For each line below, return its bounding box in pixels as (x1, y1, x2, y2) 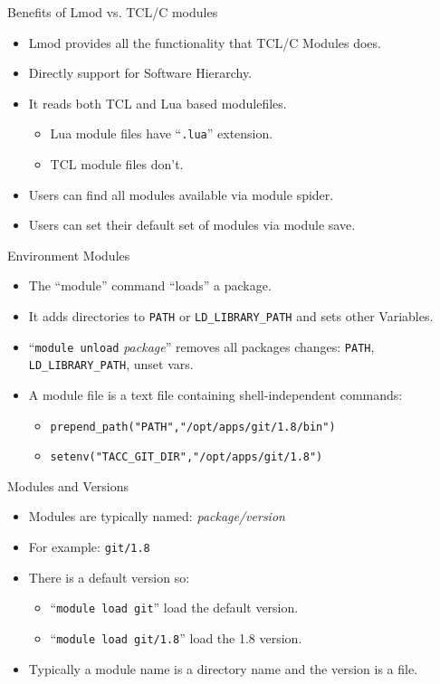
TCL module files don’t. (50, 155, 184, 174)
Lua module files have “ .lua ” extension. (50, 124, 273, 143)
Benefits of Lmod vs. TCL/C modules (7, 3, 218, 21)
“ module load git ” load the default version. (50, 598, 299, 617)
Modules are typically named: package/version (28, 507, 285, 526)
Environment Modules (7, 245, 130, 264)
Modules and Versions (7, 476, 129, 495)
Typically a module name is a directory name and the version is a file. (28, 659, 418, 678)
